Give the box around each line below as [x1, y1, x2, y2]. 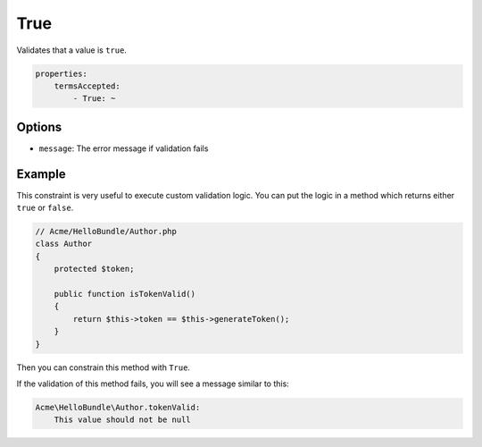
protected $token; [54, 264, 135, 274]
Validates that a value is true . [16, 45, 127, 55]
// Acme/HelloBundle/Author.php [35, 226, 178, 237]
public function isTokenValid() [54, 289, 196, 299]
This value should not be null [54, 415, 191, 425]
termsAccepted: [54, 80, 120, 91]
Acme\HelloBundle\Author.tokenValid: [35, 402, 201, 412]
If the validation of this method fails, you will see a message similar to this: [16, 378, 289, 389]
